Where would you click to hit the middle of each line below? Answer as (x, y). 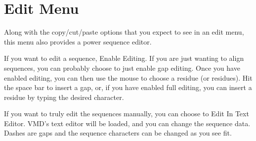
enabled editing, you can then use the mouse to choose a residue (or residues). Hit (128, 77)
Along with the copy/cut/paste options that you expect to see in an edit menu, (124, 32)
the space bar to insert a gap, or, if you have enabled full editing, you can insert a (128, 87)
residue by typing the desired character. (64, 97)
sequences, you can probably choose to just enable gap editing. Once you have (122, 68)
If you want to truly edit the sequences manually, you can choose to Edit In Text (127, 114)
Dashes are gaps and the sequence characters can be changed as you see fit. (118, 133)
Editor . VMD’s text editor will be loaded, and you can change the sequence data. (127, 123)
